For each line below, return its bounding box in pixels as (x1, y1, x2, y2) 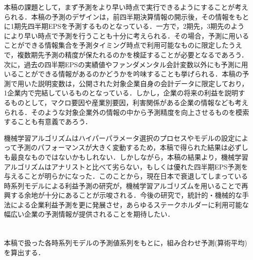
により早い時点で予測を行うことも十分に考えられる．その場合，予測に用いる (4, 30, 249, 40)
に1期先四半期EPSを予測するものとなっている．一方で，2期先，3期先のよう (4, 21, 245, 31)
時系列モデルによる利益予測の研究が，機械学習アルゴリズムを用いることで (4, 180, 241, 190)
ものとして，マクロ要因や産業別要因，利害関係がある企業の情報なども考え (10, 97, 249, 107)
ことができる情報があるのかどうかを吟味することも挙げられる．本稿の (17, 69, 242, 79)
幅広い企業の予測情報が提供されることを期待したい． (4, 209, 174, 219)
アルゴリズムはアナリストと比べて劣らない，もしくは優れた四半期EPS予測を (4, 161, 248, 171)
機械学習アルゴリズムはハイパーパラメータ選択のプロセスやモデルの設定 (4, 132, 235, 143)
